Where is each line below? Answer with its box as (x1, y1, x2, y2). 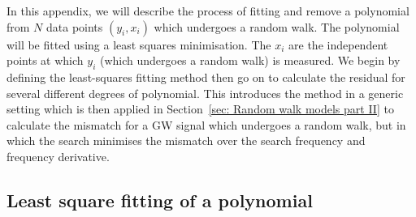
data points (46, 18, 103, 35)
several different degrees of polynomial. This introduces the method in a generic (6, 84, 404, 101)
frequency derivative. (6, 147, 110, 164)
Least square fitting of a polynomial (6, 187, 313, 212)
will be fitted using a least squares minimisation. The (6, 36, 271, 53)
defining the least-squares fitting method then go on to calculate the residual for (6, 68, 405, 85)
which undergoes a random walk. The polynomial (154, 18, 400, 35)
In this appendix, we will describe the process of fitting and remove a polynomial (6, 2, 409, 19)
